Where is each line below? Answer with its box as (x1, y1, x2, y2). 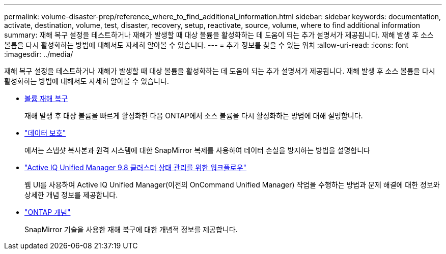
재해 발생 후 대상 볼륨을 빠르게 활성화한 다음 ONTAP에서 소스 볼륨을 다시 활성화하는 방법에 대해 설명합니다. (24, 111, 363, 120)
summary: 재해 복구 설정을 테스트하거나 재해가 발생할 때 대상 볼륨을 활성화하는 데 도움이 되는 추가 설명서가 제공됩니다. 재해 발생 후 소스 (4, 30, 434, 39)
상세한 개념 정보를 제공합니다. (24, 190, 118, 199)
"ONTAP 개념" (24, 208, 71, 216)
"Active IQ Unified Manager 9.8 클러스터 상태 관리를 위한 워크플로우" (24, 163, 247, 172)
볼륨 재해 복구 (24, 94, 68, 103)
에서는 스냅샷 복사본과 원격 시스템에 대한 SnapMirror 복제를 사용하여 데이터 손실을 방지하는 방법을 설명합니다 (24, 146, 370, 154)
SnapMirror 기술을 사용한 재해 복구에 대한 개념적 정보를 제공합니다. (24, 225, 238, 234)
